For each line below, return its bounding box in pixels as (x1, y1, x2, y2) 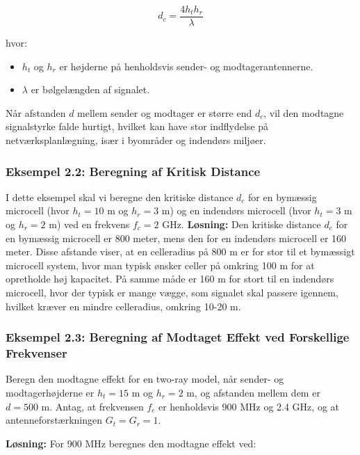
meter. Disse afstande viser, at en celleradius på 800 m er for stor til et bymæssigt (6, 244, 355, 259)
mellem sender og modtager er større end (77, 105, 252, 120)
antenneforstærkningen (6, 413, 103, 427)
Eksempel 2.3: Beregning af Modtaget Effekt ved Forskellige (6, 328, 350, 346)
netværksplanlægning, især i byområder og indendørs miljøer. (6, 133, 266, 147)
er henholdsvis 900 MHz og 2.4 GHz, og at (158, 399, 339, 413)
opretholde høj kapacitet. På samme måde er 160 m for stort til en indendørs (6, 271, 334, 286)
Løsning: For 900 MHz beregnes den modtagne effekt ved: (6, 436, 256, 450)
